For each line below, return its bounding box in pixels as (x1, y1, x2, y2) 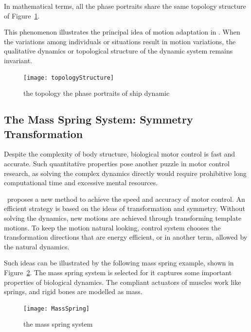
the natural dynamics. (4, 241, 70, 251)
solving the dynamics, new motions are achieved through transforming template (4, 212, 242, 223)
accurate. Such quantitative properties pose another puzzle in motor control (4, 158, 230, 168)
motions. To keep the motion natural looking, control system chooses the (4, 222, 221, 232)
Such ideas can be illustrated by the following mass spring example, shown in (4, 258, 234, 268)
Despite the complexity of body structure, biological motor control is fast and (4, 149, 235, 159)
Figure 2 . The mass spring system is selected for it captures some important (4, 267, 232, 277)
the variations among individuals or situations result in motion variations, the (4, 36, 236, 46)
